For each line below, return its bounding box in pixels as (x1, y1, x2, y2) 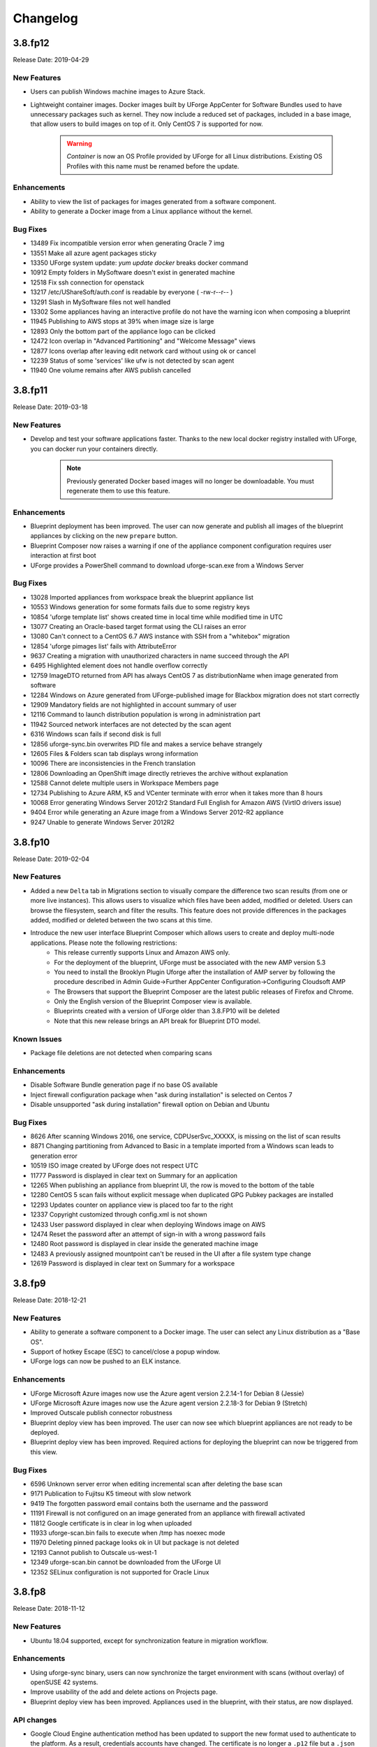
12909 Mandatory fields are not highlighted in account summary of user (30, 701, 237, 709)
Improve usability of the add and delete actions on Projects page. (30, 1688, 218, 1696)
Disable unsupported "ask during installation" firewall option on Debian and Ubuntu (30, 1100, 270, 1108)
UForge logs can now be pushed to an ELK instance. (30, 1357, 182, 1365)
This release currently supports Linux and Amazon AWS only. (54, 948, 230, 957)
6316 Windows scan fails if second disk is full (30, 730, 161, 739)
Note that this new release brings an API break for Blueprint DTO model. (54, 1017, 261, 1025)
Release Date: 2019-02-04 (13, 855, 90, 863)
